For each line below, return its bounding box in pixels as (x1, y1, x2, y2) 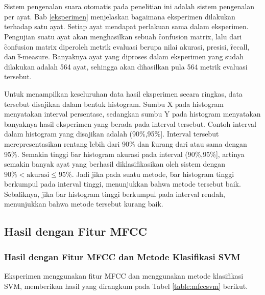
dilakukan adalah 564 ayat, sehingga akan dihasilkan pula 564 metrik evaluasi (4, 61, 248, 72)
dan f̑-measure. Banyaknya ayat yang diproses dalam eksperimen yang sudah (4, 51, 244, 62)
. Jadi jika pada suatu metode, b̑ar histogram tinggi (71, 168, 234, 179)
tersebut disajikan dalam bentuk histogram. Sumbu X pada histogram (4, 98, 224, 109)
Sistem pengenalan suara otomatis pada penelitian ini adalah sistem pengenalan (4, 1, 255, 12)
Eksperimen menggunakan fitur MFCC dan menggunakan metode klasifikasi (4, 270, 244, 281)
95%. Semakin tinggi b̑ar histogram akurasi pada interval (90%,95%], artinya (4, 148, 245, 159)
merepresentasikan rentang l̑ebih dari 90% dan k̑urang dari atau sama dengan (4, 138, 247, 149)
